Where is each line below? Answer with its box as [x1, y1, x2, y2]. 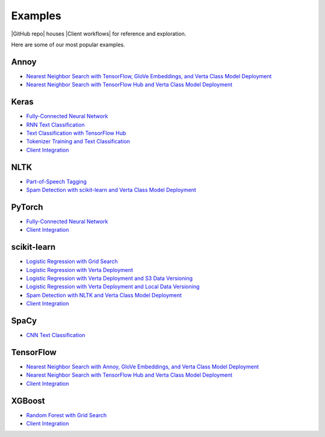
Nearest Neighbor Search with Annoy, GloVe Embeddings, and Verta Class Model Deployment [26, 363, 259, 370]
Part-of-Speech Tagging [26, 178, 87, 185]
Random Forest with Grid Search [26, 411, 107, 418]
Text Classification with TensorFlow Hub [26, 129, 126, 137]
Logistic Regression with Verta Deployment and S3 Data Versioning [26, 274, 193, 282]
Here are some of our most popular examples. [11, 41, 126, 48]
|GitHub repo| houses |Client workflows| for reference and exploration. [11, 30, 187, 37]
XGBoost [11, 395, 45, 406]
